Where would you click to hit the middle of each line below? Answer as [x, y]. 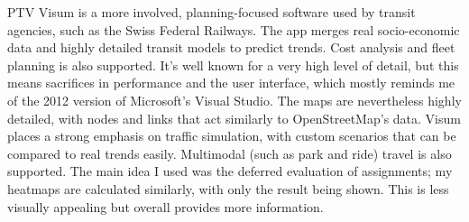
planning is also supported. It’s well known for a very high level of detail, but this [233, 65]
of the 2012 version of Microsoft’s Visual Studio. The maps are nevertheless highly [234, 100]
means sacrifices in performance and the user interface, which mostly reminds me [231, 83]
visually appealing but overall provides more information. [166, 206]
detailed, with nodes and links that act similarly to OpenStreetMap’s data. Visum [234, 118]
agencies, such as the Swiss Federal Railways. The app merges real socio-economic [234, 29]
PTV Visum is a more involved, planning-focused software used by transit [212, 12]
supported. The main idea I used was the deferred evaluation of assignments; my [230, 171]
